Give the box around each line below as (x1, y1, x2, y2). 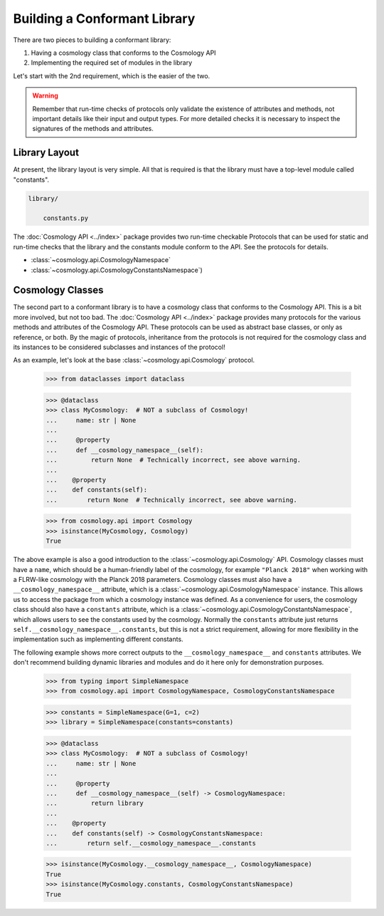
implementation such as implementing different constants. (13, 635, 184, 644)
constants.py (43, 214, 89, 222)
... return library (46, 799, 144, 808)
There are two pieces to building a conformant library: (13, 36, 171, 44)
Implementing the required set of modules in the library (31, 58, 193, 67)
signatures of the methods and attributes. (32, 125, 154, 133)
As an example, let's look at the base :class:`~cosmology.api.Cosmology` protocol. (13, 356, 255, 365)
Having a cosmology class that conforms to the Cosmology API (31, 48, 216, 57)
